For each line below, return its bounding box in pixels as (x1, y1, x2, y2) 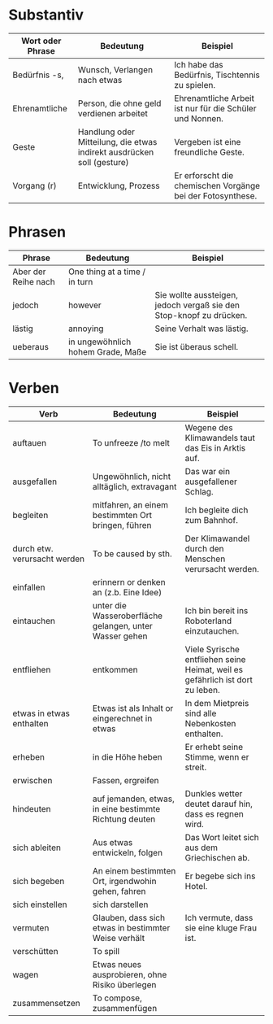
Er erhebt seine (184, 741, 244, 752)
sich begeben (12, 875, 65, 887)
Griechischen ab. (184, 852, 250, 863)
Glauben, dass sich (92, 912, 165, 923)
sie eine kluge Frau (184, 922, 258, 933)
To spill (92, 945, 120, 956)
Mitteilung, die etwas (77, 136, 158, 147)
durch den (184, 543, 225, 554)
